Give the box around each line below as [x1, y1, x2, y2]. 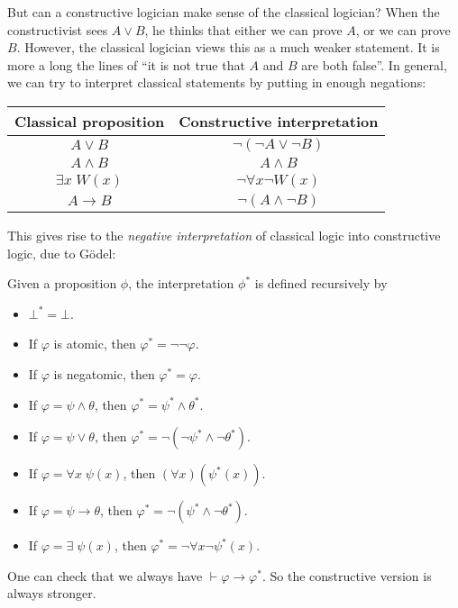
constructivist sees [7, 20, 108, 39]
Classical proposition [14, 110, 165, 132]
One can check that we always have [7, 566, 203, 585]
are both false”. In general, [301, 55, 447, 74]
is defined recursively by [254, 274, 388, 293]
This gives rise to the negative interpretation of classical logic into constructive [7, 225, 441, 244]
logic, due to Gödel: [7, 243, 116, 262]
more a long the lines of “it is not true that [7, 55, 245, 74]
